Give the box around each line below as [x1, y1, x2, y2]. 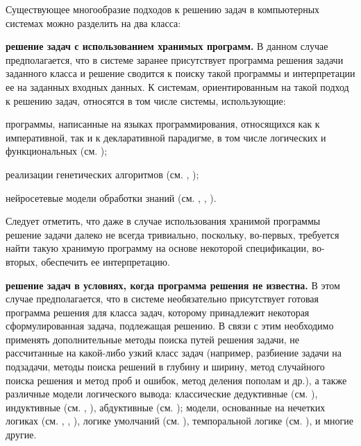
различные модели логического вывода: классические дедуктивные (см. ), [6, 386, 318, 401]
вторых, [6, 254, 38, 268]
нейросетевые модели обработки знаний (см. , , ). [6, 190, 217, 205]
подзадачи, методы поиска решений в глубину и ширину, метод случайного [6, 359, 325, 374]
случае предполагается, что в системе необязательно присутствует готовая [6, 291, 319, 306]
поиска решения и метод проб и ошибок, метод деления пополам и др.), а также [6, 372, 347, 387]
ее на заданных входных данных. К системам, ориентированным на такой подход [6, 79, 349, 94]
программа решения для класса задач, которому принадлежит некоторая [6, 305, 310, 319]
